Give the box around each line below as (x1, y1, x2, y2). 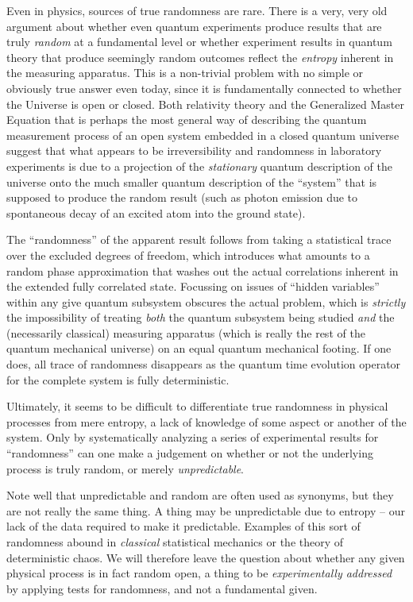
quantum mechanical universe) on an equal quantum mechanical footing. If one (6, 340, 392, 357)
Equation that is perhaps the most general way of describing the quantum (6, 111, 367, 128)
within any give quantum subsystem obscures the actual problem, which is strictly (6, 293, 406, 310)
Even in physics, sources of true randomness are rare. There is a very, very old (6, 2, 388, 18)
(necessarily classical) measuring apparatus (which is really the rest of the (6, 324, 365, 341)
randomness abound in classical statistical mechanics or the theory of (6, 534, 344, 550)
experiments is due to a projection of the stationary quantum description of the (6, 157, 393, 174)
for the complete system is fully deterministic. (6, 371, 230, 388)
